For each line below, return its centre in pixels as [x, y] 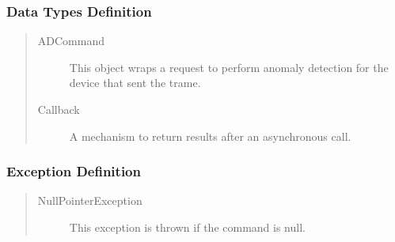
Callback [59, 109]
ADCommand [71, 41]
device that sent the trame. [135, 83]
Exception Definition [74, 171]
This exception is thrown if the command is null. [187, 227]
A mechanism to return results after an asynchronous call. [210, 136]
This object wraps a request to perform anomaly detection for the [229, 67]
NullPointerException [90, 200]
